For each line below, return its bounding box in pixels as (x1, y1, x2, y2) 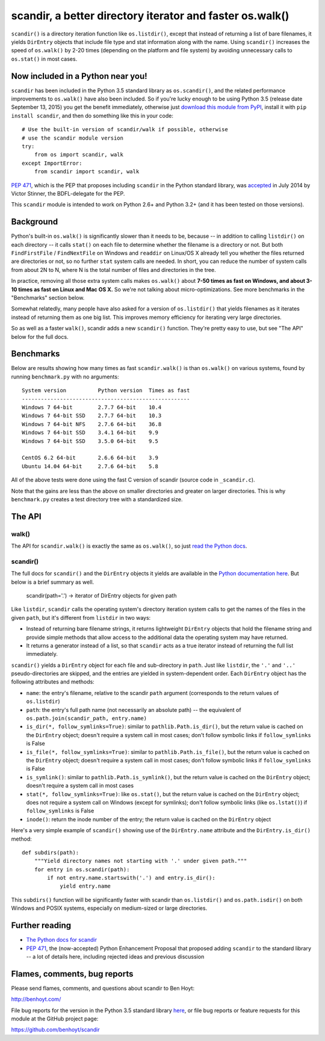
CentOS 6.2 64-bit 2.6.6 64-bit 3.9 (22, 454, 159, 462)
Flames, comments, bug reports (11, 969, 134, 979)
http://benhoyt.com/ (11, 996, 61, 1003)
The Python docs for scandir (26, 936, 97, 944)
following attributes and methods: (11, 678, 94, 685)
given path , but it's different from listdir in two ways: (11, 614, 151, 621)
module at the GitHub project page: (11, 1015, 99, 1022)
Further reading (11, 921, 72, 931)
